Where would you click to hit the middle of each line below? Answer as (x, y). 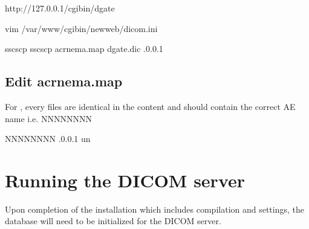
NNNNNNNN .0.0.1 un (48, 139)
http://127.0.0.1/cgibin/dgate (60, 8)
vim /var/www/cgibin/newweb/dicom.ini (81, 28)
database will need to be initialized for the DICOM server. (113, 221)
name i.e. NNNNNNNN (48, 118)
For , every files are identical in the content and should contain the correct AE (150, 106)
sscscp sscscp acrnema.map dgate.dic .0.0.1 (84, 49)
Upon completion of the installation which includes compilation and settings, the (155, 209)
